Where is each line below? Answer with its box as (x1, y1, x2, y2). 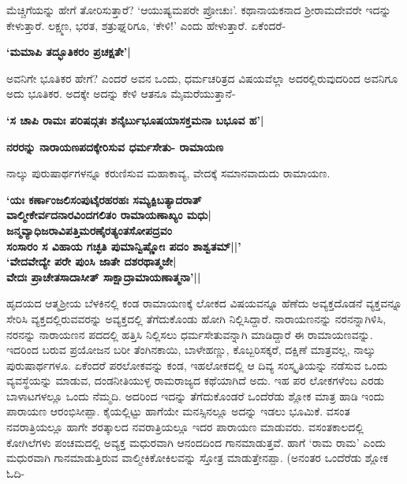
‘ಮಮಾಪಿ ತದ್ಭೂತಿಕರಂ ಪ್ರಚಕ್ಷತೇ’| (6, 43, 131, 60)
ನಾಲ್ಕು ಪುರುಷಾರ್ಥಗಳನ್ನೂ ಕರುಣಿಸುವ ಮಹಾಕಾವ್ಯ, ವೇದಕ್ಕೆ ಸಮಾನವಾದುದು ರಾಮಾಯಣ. (6, 165, 330, 181)
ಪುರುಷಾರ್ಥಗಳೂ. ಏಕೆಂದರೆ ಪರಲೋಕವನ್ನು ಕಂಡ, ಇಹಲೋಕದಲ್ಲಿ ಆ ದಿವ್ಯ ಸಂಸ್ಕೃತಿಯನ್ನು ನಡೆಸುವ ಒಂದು (6, 356, 388, 373)
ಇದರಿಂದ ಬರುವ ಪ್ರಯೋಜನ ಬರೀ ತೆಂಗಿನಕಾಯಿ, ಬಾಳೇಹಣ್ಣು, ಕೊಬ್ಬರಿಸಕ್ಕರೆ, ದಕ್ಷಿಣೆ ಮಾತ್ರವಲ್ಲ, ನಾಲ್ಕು (6, 341, 375, 358)
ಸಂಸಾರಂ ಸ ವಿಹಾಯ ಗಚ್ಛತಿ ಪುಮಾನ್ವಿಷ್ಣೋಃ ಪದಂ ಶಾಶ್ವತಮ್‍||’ (6, 237, 241, 254)
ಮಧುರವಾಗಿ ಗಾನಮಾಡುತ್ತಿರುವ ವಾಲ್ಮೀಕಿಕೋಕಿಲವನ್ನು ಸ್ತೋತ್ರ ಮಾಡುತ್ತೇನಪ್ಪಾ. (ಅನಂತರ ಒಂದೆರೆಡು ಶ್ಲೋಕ (6, 449, 389, 466)
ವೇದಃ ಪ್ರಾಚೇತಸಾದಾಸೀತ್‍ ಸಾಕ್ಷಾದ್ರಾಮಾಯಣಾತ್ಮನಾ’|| (6, 268, 201, 285)
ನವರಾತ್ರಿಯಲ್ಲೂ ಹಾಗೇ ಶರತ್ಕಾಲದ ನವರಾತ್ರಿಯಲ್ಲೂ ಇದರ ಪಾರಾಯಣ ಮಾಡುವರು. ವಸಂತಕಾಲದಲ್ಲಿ (6, 419, 364, 435)
